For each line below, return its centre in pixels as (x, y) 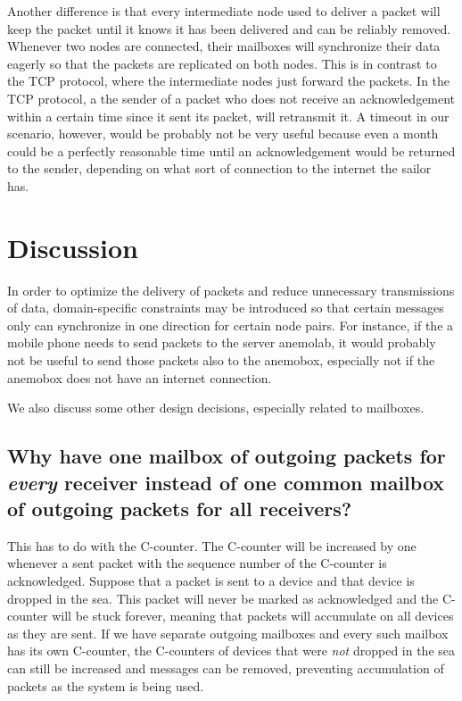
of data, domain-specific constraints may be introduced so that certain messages (226, 308)
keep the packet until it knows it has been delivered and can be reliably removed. (229, 28)
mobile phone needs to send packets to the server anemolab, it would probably (222, 342)
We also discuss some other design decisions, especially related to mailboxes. (216, 408)
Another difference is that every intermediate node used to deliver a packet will (224, 11)
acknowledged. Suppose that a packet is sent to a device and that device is (211, 580)
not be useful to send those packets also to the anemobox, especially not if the (221, 360)
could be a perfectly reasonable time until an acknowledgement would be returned (231, 150)
